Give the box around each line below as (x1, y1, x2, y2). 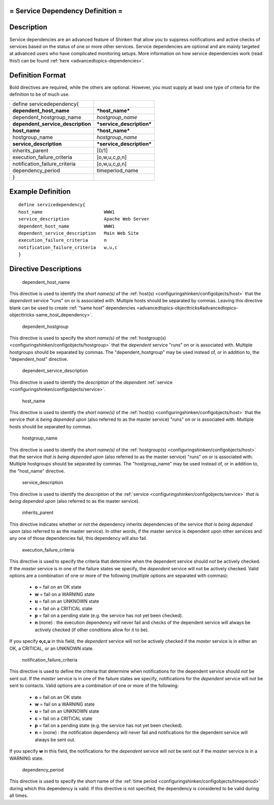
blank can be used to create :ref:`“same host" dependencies (9, 305, 135, 311)
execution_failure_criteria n (18, 237, 107, 243)
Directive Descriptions (9, 264, 82, 273)
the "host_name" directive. (9, 468, 65, 474)
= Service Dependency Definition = (9, 7, 123, 15)
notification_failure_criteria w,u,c (18, 244, 118, 250)
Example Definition (9, 187, 71, 196)
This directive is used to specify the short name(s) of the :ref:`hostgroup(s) (9, 335, 166, 341)
